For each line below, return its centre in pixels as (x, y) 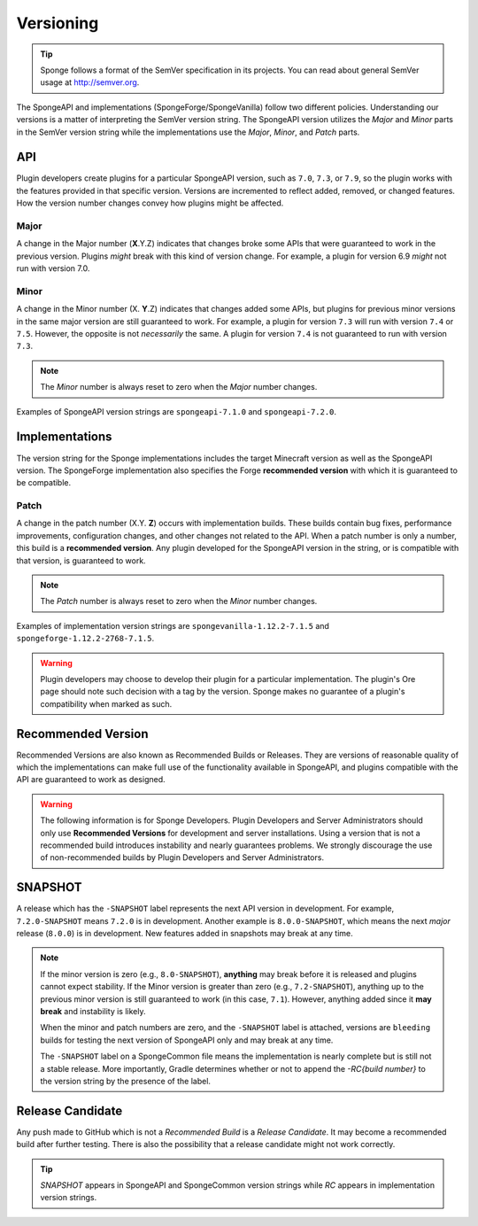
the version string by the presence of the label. (126, 1081)
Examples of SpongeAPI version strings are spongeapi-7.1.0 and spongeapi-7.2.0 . (176, 411)
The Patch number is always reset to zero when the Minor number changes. (179, 601)
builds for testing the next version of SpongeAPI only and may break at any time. (187, 1040)
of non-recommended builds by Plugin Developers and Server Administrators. (182, 857)
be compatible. (44, 483)
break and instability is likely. (93, 1011)
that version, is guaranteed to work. (81, 560)
